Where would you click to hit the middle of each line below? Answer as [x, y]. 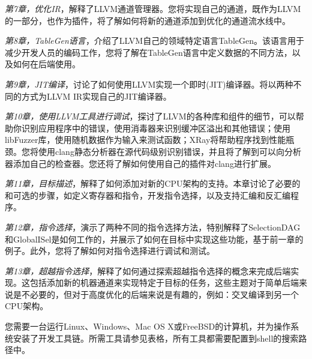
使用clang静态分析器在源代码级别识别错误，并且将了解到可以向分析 [169, 151]
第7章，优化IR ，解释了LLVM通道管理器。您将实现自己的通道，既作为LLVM [153, 8]
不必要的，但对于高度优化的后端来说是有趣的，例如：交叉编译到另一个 [160, 294]
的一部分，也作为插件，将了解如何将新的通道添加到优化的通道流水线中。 [148, 20]
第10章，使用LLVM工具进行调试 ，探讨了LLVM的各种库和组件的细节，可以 [150, 116]
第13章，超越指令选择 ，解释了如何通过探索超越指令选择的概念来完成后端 [148, 270]
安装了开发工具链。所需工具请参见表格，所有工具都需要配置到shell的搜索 [156, 338]
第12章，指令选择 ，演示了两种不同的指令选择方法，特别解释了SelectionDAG [153, 227]
